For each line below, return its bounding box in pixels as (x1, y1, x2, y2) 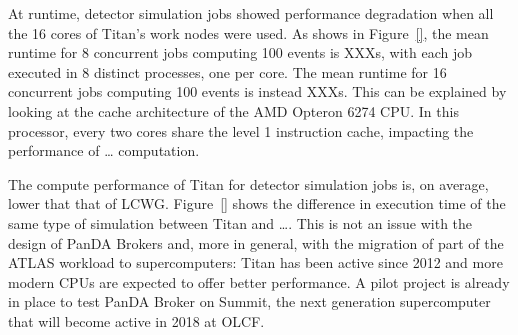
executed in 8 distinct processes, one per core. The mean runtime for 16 (8, 61, 447, 82)
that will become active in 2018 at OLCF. (8, 310, 265, 331)
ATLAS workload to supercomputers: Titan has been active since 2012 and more (8, 252, 503, 273)
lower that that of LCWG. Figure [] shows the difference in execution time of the (8, 193, 506, 214)
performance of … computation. (8, 140, 200, 161)
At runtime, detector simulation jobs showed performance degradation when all (8, 3, 494, 23)
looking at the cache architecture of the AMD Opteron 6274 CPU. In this (8, 100, 459, 121)
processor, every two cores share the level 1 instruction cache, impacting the (8, 120, 474, 141)
